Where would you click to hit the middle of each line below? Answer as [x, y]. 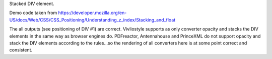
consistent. [21, 50]
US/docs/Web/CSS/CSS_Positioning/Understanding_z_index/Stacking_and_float [92, 19]
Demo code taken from [33, 13]
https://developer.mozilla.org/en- [92, 13]
